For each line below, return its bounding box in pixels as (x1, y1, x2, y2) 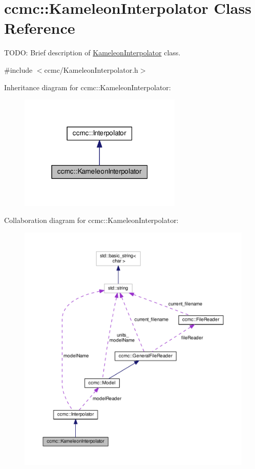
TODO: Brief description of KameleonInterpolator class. (4, 47, 181, 58)
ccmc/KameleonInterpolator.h (44, 64, 138, 75)
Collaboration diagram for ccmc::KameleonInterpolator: (4, 215, 179, 226)
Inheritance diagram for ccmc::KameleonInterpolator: (4, 81, 171, 92)
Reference (4, 17, 75, 38)
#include (4, 64, 33, 75)
